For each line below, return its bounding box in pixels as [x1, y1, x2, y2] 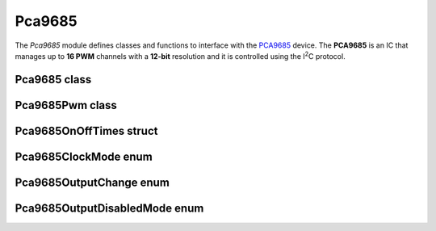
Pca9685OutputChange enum [15, 175, 170, 189]
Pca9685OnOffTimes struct [15, 124, 158, 137]
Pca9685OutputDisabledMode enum [15, 201, 204, 215]
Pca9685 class [15, 73, 92, 86]
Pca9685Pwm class [15, 98, 117, 112]
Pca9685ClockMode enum [15, 149, 153, 163]
